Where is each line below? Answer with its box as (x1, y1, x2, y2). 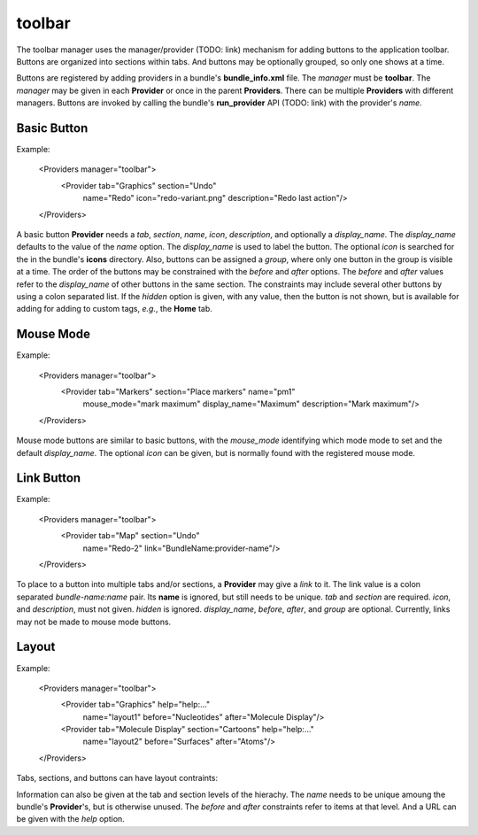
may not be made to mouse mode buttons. (16, 616, 172, 627)
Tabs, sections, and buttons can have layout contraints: (16, 773, 219, 784)
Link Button (16, 470, 81, 486)
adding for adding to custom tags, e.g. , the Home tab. (16, 304, 212, 314)
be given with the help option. (16, 814, 126, 824)
